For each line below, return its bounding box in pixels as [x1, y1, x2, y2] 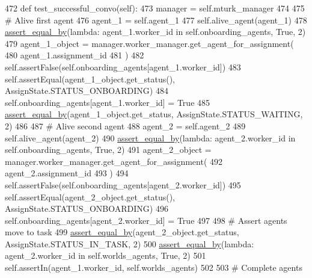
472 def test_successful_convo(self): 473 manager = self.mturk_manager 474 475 [5, 2, 305, 14]
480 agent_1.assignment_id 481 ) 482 [5, 49, 144, 61]
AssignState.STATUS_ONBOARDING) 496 [5, 202, 168, 215]
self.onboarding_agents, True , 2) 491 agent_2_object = [5, 143, 212, 156]
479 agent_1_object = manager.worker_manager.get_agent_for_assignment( [5, 37, 294, 49]
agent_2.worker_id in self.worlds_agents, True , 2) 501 [5, 249, 206, 262]
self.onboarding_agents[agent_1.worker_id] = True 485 [5, 96, 210, 108]
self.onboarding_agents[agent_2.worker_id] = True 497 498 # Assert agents [5, 214, 287, 226]
